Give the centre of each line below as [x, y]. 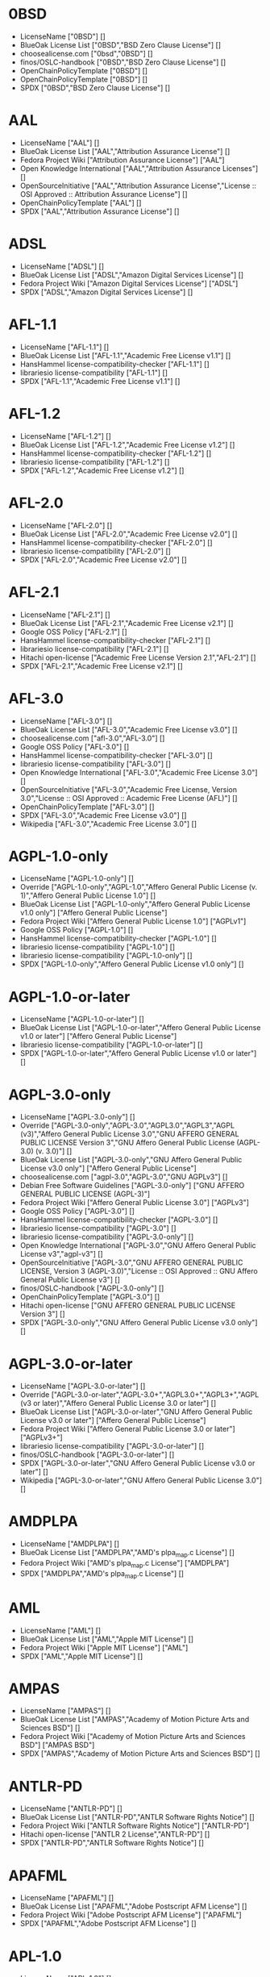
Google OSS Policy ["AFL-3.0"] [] [75, 746]
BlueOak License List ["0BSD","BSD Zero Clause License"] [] [120, 44]
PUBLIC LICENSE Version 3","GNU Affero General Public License [127, 1143]
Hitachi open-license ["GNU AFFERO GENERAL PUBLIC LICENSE [128, 1305]
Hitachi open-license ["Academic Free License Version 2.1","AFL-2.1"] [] [138, 657]
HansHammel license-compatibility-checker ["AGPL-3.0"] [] [119, 1220]
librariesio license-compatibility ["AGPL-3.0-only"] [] [107, 1237]
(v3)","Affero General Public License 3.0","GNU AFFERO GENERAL [129, 1134]
